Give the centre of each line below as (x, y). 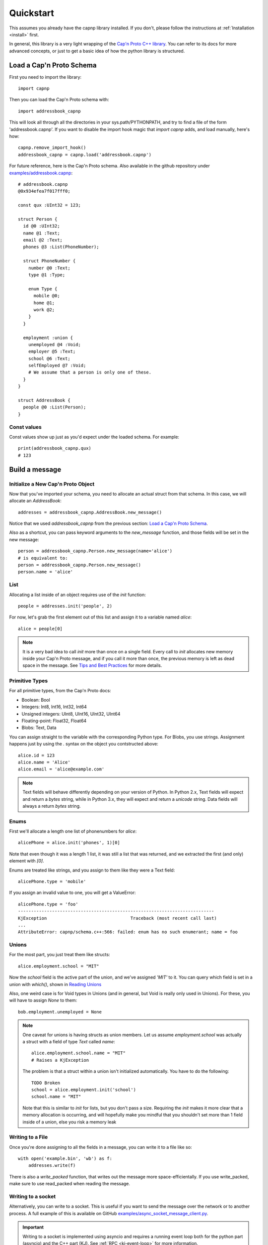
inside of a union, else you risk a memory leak (69, 1122)
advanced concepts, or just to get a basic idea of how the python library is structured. (97, 51)
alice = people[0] (40, 628)
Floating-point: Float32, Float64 (54, 721)
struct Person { (38, 219)
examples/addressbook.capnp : (41, 173)
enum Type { (43, 289)
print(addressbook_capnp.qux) (55, 448)
